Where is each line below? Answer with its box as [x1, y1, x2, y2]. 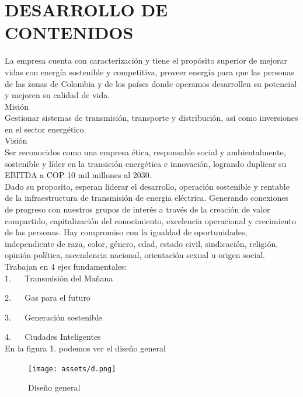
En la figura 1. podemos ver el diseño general [5, 342, 166, 354]
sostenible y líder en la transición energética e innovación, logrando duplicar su [5, 157, 287, 169]
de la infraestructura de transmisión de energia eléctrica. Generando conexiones [5, 191, 289, 204]
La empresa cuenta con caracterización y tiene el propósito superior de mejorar [5, 54, 288, 67]
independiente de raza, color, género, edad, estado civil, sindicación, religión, [5, 237, 278, 249]
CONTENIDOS [5, 20, 134, 44]
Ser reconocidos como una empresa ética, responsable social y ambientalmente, [5, 146, 286, 158]
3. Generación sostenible [5, 311, 102, 323]
